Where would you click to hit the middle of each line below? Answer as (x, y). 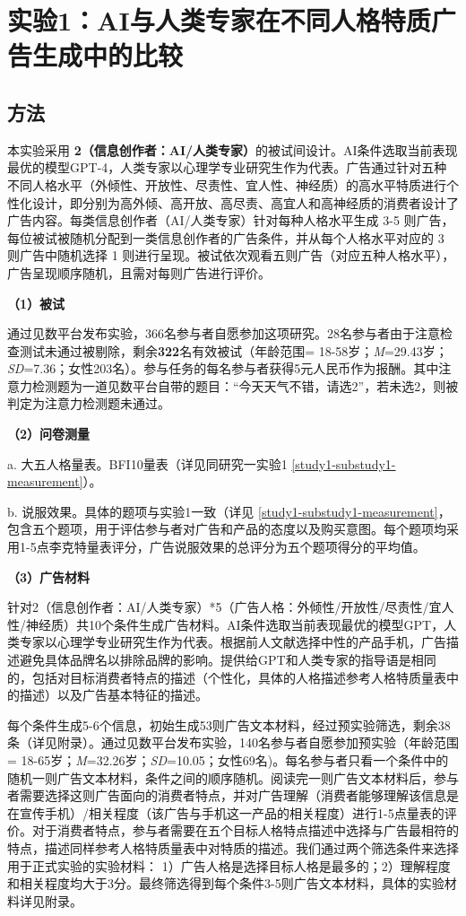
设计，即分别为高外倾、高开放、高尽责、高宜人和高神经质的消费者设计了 (245, 202)
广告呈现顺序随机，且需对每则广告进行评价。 (139, 272)
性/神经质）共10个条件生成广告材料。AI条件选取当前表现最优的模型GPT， (226, 624)
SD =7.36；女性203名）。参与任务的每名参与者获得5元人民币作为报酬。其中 (223, 368)
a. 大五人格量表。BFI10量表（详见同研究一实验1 (147, 463)
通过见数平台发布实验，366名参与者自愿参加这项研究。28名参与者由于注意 (224, 333)
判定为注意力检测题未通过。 (89, 403)
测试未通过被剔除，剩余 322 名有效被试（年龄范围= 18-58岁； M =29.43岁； (233, 350)
